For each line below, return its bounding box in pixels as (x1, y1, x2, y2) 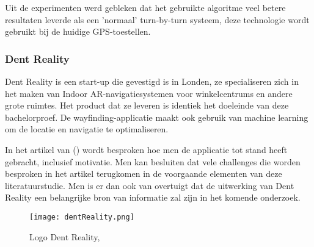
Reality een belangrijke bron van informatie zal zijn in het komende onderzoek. (5, 191, 301, 204)
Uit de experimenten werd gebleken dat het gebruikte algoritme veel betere (5, 1, 286, 13)
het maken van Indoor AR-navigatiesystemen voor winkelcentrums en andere (5, 87, 293, 99)
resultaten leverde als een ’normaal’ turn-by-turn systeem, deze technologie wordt (5, 13, 310, 26)
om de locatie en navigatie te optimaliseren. (5, 123, 169, 135)
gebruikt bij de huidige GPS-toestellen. (5, 25, 151, 38)
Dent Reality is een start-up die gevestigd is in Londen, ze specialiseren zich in (5, 75, 299, 87)
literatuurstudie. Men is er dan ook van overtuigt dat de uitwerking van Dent (5, 179, 294, 192)
